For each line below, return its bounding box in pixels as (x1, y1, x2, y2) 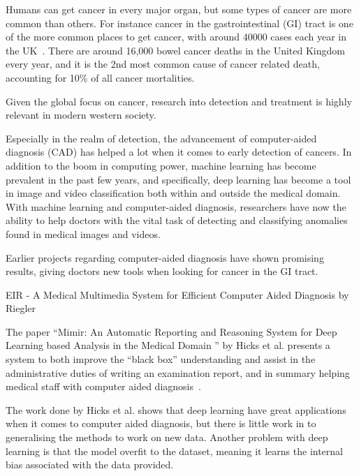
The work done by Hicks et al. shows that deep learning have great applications (6, 402, 346, 417)
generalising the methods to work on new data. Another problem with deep (6, 430, 328, 445)
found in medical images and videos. (6, 226, 161, 241)
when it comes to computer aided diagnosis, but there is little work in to (6, 416, 316, 431)
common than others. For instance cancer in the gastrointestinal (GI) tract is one (6, 15, 353, 30)
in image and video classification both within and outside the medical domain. (6, 186, 341, 200)
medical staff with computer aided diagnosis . (6, 379, 201, 394)
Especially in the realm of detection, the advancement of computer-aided (6, 131, 317, 145)
